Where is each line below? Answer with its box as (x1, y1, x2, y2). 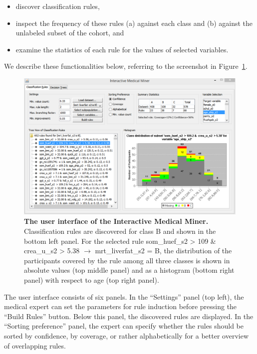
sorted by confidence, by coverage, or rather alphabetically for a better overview (4, 330, 249, 341)
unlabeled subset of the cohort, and (15, 27, 124, 38)
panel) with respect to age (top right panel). (24, 274, 159, 285)
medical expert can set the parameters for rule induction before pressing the (4, 301, 237, 312)
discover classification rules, (15, 1, 100, 11)
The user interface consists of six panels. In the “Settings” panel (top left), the (4, 291, 244, 302)
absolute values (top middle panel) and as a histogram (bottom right (24, 265, 235, 275)
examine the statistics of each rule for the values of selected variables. (15, 44, 229, 54)
